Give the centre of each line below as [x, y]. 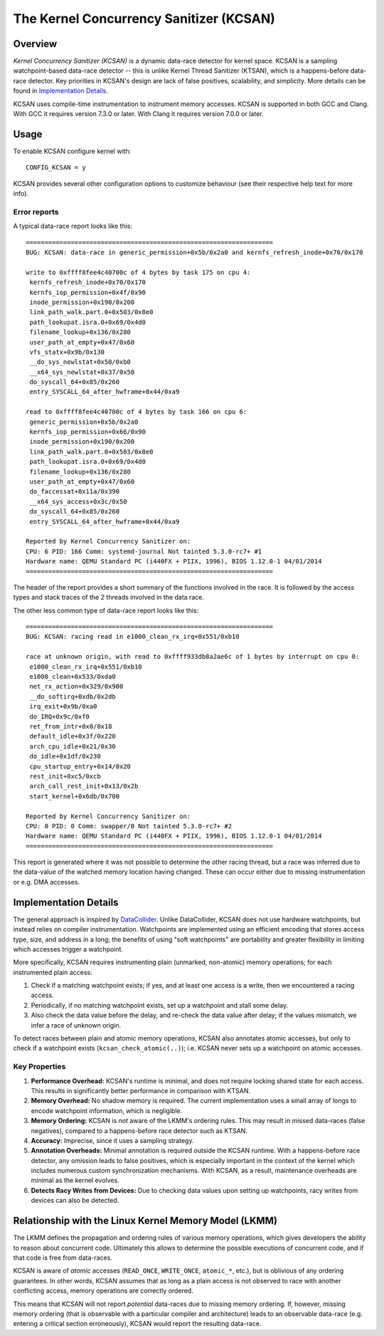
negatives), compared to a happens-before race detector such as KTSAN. [139, 1131]
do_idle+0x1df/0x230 [65, 756]
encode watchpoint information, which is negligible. [107, 1110]
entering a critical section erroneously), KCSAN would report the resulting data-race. [137, 1324]
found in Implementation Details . [60, 91]
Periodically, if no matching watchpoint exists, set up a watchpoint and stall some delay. [159, 1005]
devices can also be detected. [75, 1201]
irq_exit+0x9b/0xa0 [63, 706]
